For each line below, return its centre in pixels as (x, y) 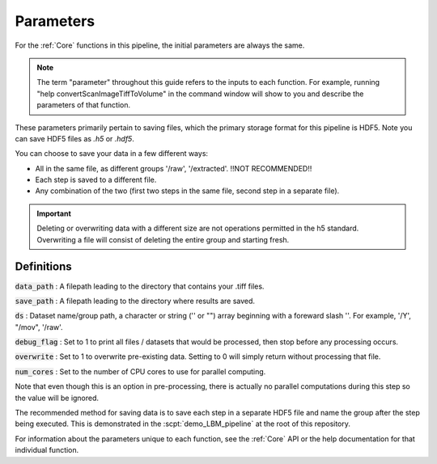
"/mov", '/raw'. (39, 327)
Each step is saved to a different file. (96, 180)
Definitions (43, 267)
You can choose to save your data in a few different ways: (112, 154)
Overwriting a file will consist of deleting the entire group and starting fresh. (163, 239)
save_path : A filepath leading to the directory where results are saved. (135, 301)
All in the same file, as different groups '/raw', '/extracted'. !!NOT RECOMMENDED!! (174, 168)
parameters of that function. (84, 105)
